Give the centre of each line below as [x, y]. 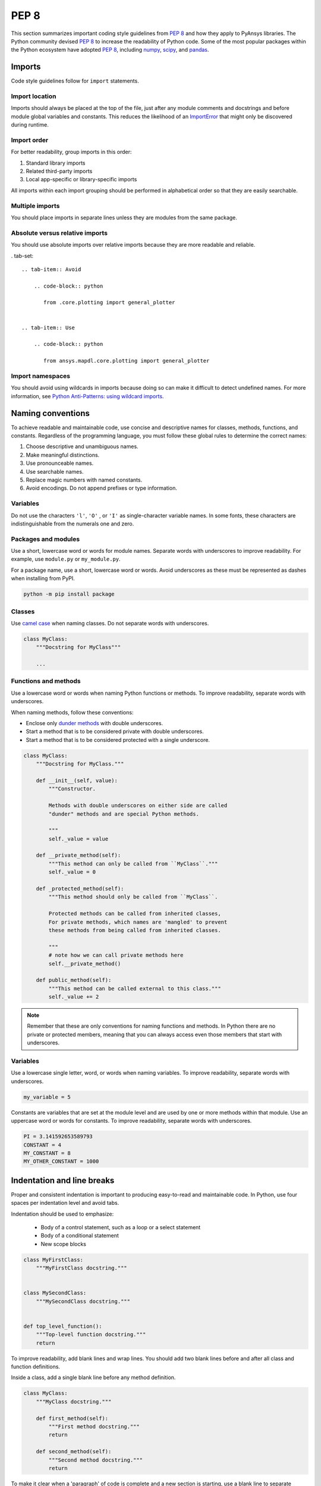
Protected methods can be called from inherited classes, [135, 914]
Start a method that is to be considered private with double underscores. [115, 732]
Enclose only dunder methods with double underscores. [95, 723]
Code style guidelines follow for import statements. [75, 81]
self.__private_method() [85, 964]
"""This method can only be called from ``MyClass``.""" [133, 864]
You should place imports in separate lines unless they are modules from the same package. [124, 218]
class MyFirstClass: [53, 1260]
